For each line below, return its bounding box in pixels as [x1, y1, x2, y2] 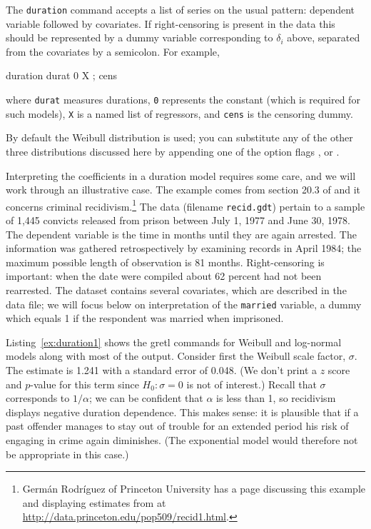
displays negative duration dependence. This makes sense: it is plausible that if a [6, 404, 359, 419]
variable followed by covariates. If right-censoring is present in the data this [6, 16, 335, 31]
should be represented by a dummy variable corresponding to [6, 30, 273, 45]
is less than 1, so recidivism [216, 391, 336, 405]
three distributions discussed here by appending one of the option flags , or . [6, 143, 340, 158]
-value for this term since [30, 376, 139, 391]
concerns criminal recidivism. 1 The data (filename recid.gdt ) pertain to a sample [6, 196, 365, 213]
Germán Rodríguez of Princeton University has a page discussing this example [22, 481, 366, 496]
